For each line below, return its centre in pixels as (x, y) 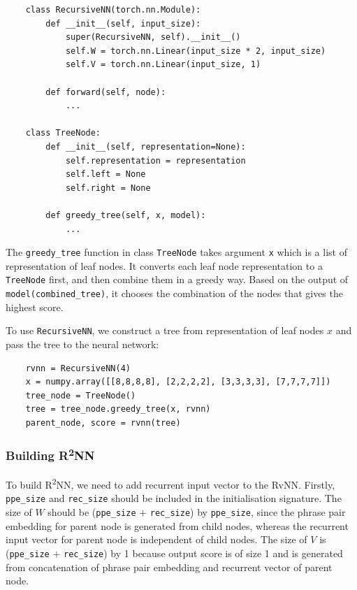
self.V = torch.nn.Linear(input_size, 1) (163, 65)
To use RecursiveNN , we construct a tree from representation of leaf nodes (165, 330)
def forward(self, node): (106, 92)
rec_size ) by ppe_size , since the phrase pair (248, 512)
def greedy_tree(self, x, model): (126, 215)
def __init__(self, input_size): (123, 23)
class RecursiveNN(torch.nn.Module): (113, 10)
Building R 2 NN (50, 455)
